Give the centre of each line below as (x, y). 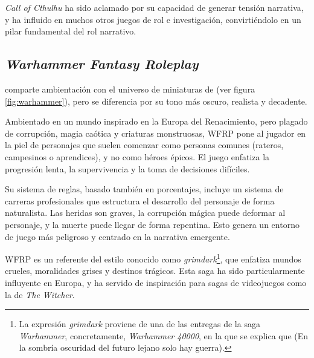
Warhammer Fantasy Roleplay (102, 64)
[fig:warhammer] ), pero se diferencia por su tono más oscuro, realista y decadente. (156, 101)
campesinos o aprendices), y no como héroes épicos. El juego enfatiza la (137, 156)
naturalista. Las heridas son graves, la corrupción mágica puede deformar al (145, 213)
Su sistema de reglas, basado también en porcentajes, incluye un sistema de (144, 189)
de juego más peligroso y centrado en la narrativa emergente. (117, 236)
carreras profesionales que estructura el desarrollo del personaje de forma (140, 200)
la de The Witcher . (40, 294)
